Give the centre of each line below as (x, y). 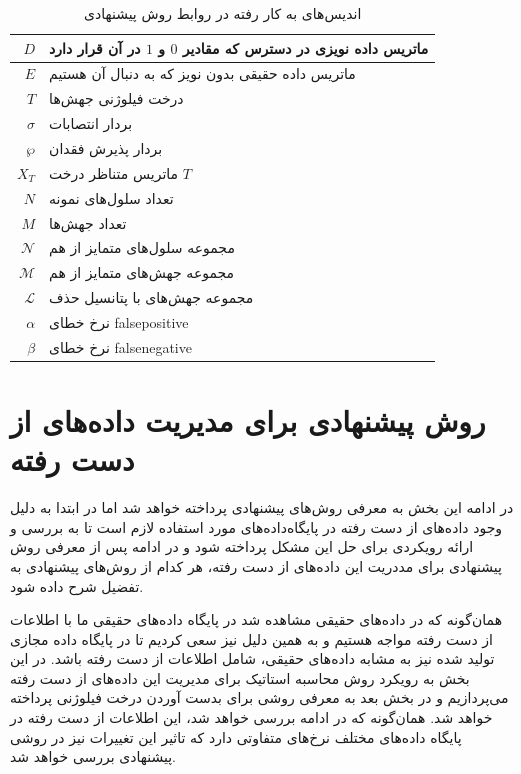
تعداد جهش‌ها (88, 222)
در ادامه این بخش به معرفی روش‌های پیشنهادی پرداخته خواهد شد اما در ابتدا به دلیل (262, 507)
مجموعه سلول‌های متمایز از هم (142, 247)
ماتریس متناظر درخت (114, 172)
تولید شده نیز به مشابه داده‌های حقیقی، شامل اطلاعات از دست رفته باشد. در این (252, 658)
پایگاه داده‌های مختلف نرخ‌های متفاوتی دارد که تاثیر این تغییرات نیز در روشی (236, 736)
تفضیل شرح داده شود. (77, 585)
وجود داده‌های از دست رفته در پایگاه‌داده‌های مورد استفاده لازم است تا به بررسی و (256, 526)
